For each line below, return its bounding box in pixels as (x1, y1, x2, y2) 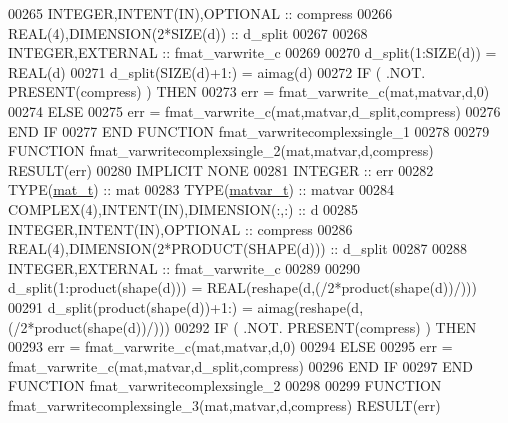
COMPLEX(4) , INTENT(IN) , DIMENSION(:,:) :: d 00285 (8, 198, 359, 219)
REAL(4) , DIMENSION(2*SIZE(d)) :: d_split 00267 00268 (8, 22, 368, 43)
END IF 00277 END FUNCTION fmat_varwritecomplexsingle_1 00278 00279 (8, 120, 490, 141)
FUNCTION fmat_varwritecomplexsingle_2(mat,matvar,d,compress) (8, 140, 434, 161)
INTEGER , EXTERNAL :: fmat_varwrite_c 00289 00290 (8, 257, 360, 278)
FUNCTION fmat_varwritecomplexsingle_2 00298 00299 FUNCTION (8, 375, 442, 396)
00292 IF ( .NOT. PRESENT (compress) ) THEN (174, 316, 477, 337)
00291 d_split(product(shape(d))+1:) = (8, 296, 253, 317)
